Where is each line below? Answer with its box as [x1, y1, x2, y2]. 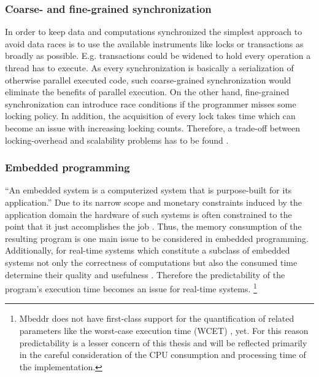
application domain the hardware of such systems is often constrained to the [5, 208, 292, 220]
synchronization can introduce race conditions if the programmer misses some [5, 97, 296, 110]
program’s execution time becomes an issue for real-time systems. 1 [5, 281, 257, 295]
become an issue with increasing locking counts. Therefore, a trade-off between [5, 121, 301, 134]
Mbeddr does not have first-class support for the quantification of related [19, 312, 294, 325]
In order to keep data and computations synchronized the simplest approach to [5, 25, 302, 38]
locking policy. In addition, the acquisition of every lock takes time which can [5, 109, 296, 122]
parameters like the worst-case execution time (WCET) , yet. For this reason [19, 324, 309, 336]
